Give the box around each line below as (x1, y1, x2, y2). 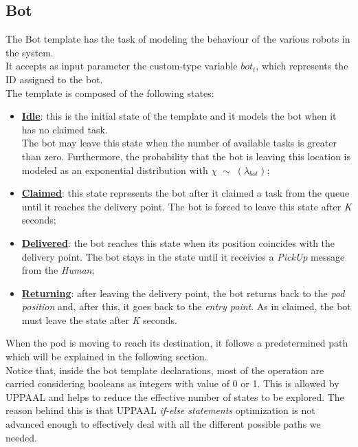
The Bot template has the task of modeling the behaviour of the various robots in (5, 32, 350, 46)
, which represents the (256, 58, 348, 73)
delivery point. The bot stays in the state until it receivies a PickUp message (21, 249, 345, 263)
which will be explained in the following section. (5, 349, 208, 364)
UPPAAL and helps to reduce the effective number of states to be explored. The (5, 389, 344, 404)
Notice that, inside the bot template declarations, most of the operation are (5, 362, 324, 377)
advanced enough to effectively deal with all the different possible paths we (5, 417, 321, 431)
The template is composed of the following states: (5, 85, 214, 100)
